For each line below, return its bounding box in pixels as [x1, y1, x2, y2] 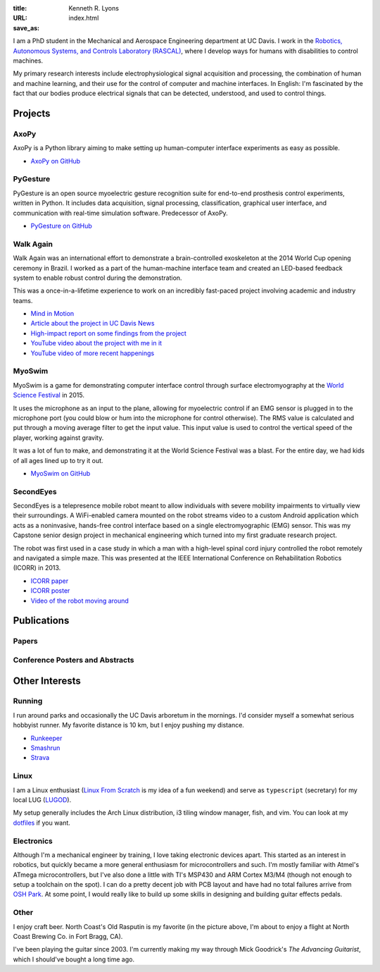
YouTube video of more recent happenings [30, 349, 155, 357]
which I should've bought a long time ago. [13, 955, 135, 964]
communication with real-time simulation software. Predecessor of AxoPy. [13, 209, 228, 217]
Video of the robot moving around [30, 596, 129, 605]
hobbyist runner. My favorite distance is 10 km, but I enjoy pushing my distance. [13, 721, 244, 730]
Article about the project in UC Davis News [30, 319, 155, 328]
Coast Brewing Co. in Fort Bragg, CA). [13, 932, 123, 940]
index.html [68, 14, 99, 23]
